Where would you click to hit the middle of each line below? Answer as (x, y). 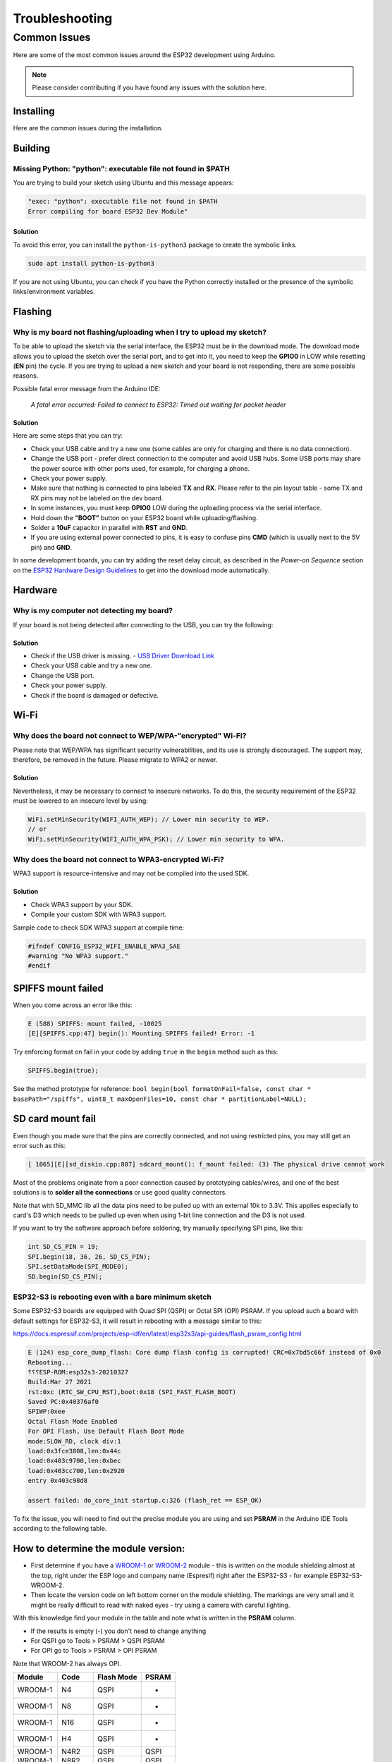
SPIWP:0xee (47, 1412)
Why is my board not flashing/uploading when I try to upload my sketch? (140, 332)
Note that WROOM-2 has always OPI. (67, 1663)
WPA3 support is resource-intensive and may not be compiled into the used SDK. (131, 873)
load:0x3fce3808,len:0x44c (74, 1451)
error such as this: (39, 1145)
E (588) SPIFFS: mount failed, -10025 (95, 1023)
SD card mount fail (55, 1119)
